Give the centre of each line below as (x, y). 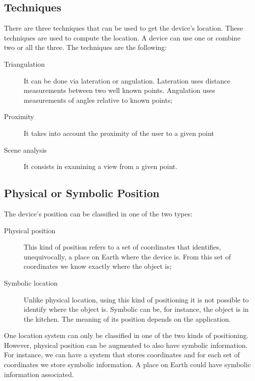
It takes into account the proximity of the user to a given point (119, 133)
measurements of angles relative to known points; (98, 100)
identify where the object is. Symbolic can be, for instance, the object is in (136, 309)
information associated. (39, 374)
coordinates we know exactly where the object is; (98, 266)
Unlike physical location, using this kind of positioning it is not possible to (136, 299)
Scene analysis (25, 149)
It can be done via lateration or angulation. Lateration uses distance (127, 80)
